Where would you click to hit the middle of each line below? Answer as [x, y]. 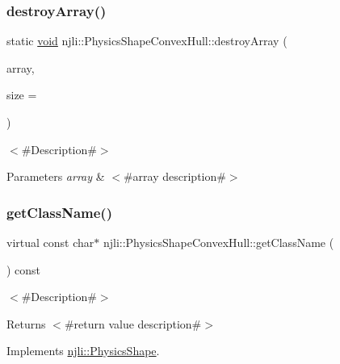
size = [22, 95]
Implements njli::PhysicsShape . [83, 351]
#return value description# [133, 323]
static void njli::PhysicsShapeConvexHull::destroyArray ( [147, 41]
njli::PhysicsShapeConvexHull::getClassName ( [218, 242]
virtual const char [50, 242]
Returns [26, 323]
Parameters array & [56, 176]
